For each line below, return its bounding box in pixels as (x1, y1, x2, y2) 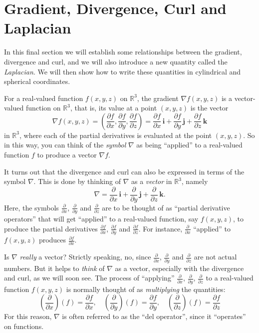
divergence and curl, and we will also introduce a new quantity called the (4, 56, 228, 66)
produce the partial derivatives (4, 223, 98, 233)
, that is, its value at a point (70, 102, 157, 113)
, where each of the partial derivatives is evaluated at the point (19, 129, 212, 140)
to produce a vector (37, 149, 97, 160)
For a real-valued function (4, 92, 83, 103)
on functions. (4, 320, 44, 331)
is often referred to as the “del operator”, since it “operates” (62, 311, 246, 321)
